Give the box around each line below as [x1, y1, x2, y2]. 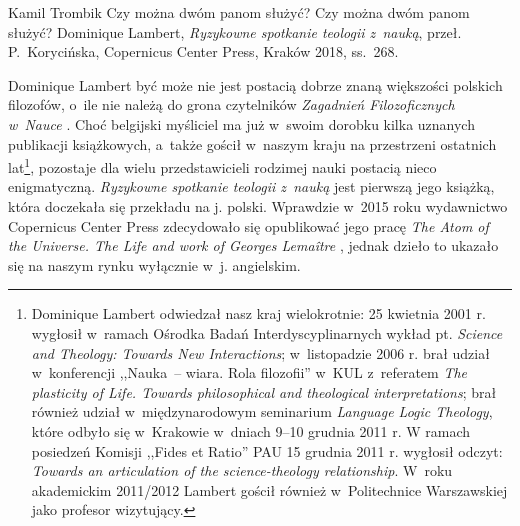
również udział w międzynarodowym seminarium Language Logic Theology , [31, 401, 493, 422]
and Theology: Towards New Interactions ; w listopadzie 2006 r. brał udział [31, 342, 490, 363]
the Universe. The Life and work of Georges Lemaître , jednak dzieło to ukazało [8, 235, 499, 256]
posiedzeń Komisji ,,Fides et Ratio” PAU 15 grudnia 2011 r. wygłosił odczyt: [31, 440, 503, 461]
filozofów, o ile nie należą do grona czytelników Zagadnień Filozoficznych [8, 94, 455, 115]
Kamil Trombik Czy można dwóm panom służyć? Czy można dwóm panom [8, 2, 470, 22]
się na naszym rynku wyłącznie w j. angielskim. [8, 254, 301, 275]
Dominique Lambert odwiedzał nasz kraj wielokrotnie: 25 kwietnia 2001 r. [31, 303, 486, 324]
